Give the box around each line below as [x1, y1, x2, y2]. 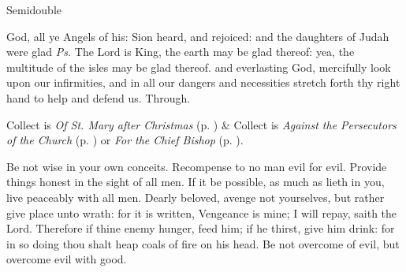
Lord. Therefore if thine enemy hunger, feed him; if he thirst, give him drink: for [6, 220, 395, 237]
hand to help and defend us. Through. [6, 89, 191, 106]
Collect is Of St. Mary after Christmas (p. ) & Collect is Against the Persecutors [6, 116, 397, 132]
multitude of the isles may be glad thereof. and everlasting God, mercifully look [6, 58, 391, 75]
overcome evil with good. [6, 251, 127, 267]
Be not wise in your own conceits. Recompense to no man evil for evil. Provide [6, 158, 387, 174]
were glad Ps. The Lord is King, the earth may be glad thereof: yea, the [6, 43, 355, 60]
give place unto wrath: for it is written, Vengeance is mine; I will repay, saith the [6, 204, 397, 221]
